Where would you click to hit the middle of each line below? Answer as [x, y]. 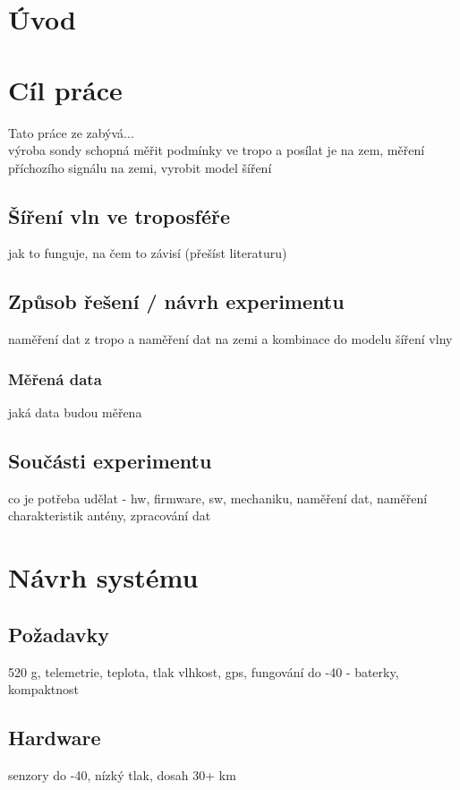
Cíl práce [65, 89]
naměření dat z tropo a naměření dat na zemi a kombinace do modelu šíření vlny [230, 339]
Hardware [55, 738]
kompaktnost [44, 689]
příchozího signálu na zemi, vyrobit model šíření [140, 167]
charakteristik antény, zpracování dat [110, 515]
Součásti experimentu [110, 461]
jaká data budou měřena [75, 412]
